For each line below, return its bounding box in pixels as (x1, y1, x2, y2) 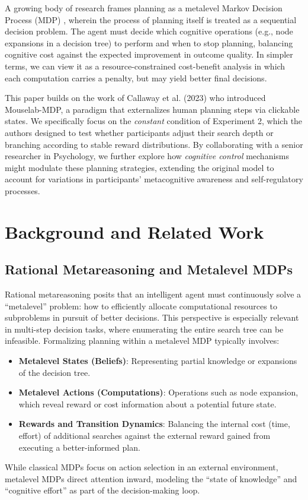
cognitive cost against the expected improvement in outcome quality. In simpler (5, 48, 293, 61)
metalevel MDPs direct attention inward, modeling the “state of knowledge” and (5, 472, 297, 485)
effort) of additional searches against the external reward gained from (18, 429, 271, 442)
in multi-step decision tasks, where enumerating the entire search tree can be (5, 322, 284, 335)
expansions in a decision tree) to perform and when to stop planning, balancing (5, 36, 293, 49)
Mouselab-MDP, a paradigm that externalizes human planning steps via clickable (5, 103, 300, 115)
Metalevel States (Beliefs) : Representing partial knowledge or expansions (18, 355, 297, 367)
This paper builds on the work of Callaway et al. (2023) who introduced (5, 91, 266, 104)
